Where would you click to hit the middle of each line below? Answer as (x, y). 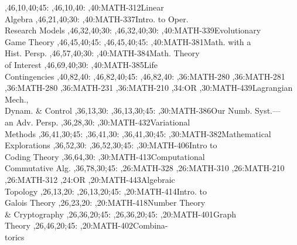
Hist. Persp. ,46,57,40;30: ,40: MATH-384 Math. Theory (102, 53)
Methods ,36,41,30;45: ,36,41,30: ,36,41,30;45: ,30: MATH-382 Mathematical (138, 133)
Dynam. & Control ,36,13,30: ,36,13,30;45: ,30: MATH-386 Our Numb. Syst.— (143, 110)
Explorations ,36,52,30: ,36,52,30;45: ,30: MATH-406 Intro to (111, 145)
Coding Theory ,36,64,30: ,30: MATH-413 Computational (105, 156)
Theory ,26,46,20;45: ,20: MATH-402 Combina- (86, 225)
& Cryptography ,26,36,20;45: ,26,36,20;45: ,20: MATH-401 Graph (121, 214)
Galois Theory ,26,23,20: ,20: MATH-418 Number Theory (105, 203)
